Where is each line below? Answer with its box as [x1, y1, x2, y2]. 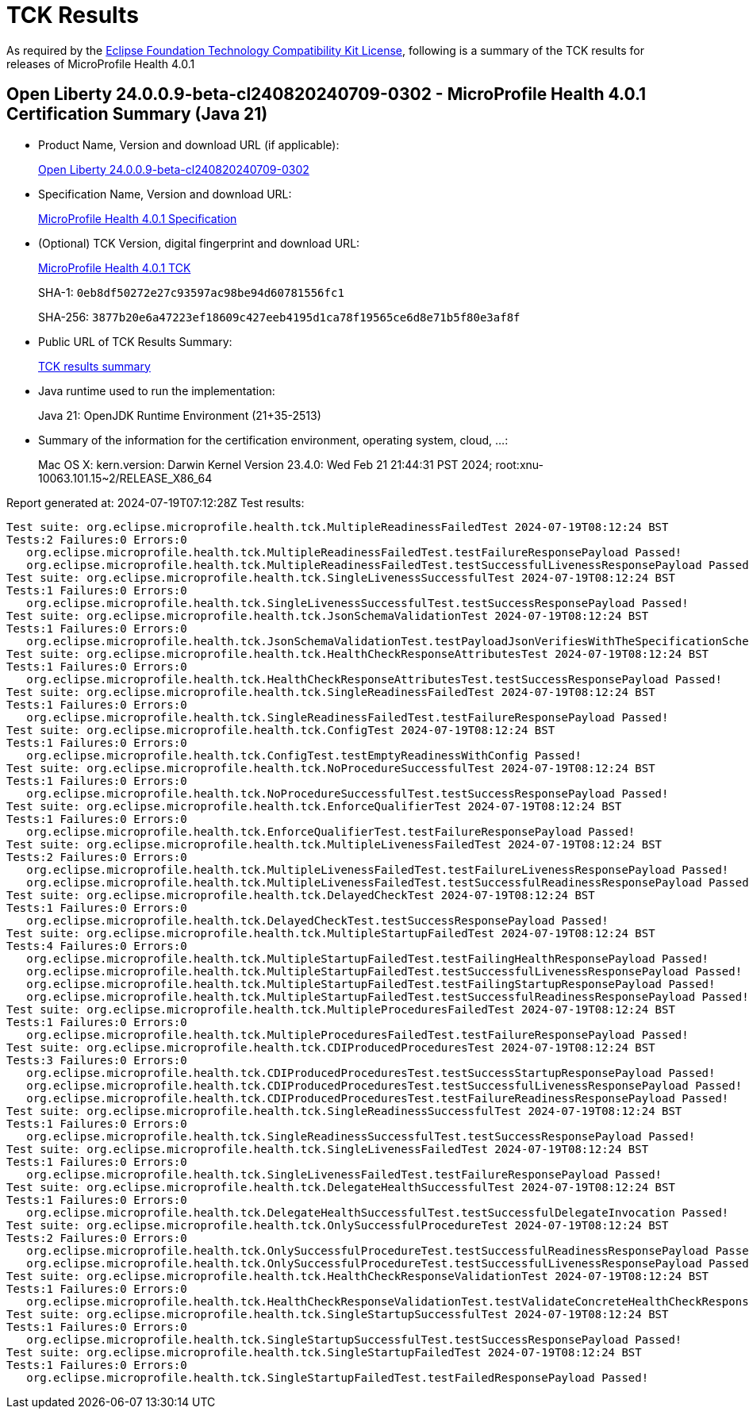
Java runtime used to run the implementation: [38, 383, 275, 398]
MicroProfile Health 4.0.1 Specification [38, 211, 237, 225]
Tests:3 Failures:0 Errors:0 [6, 1053, 187, 1067]
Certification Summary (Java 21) [6, 104, 268, 125]
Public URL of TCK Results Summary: [38, 334, 232, 348]
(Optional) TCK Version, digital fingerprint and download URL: [38, 236, 360, 250]
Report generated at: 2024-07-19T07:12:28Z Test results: [6, 495, 305, 509]
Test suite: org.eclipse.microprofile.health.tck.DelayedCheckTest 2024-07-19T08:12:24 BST [6, 888, 595, 902]
